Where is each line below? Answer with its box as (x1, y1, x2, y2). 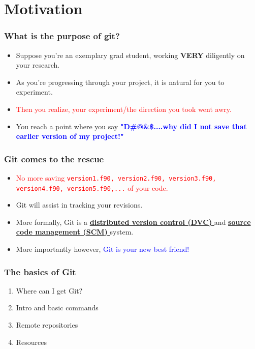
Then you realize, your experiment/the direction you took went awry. (16, 103, 232, 114)
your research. (16, 60, 60, 70)
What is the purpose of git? (4, 30, 120, 42)
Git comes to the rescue (4, 152, 104, 165)
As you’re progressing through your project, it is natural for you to (16, 76, 225, 87)
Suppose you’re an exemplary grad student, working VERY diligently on (16, 49, 245, 60)
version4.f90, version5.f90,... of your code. (16, 182, 168, 193)
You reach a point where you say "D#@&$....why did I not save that (16, 121, 247, 131)
